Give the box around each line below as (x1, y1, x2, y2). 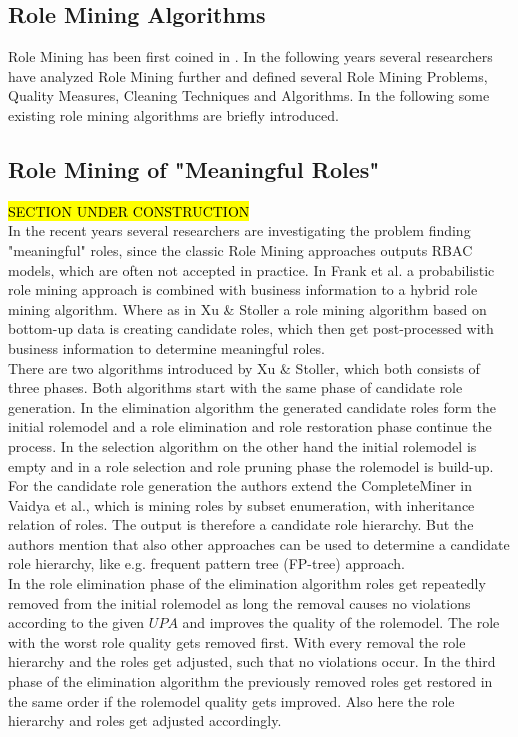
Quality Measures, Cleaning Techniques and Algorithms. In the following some (8, 85, 490, 106)
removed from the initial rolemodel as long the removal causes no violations (8, 592, 471, 613)
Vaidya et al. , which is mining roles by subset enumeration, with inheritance (8, 494, 475, 515)
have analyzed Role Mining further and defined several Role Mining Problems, (8, 65, 488, 86)
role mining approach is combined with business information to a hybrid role (8, 279, 478, 300)
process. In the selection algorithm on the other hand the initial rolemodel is (8, 435, 477, 456)
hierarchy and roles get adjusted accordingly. (8, 710, 282, 731)
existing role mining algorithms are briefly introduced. (8, 104, 339, 125)
